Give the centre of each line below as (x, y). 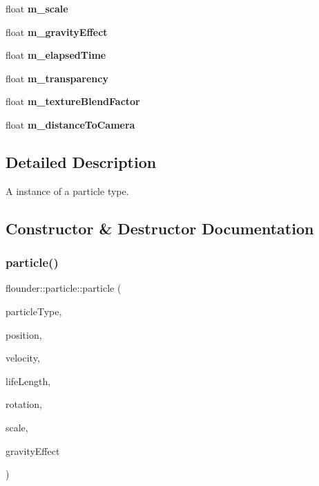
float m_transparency (57, 78)
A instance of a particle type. (67, 190)
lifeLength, (28, 381)
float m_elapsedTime (56, 55)
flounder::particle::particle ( (64, 288)
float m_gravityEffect (57, 31)
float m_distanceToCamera (70, 124)
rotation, (24, 404)
